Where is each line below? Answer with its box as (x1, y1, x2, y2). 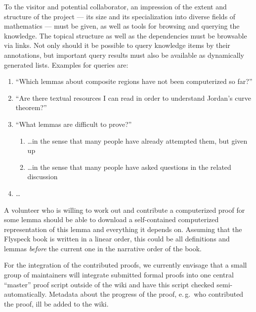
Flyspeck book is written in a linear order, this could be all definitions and (4, 234, 230, 244)
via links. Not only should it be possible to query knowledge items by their (4, 40, 230, 50)
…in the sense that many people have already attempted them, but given (27, 135, 248, 146)
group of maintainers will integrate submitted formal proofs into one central (4, 270, 234, 280)
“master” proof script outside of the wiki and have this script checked (4, 279, 214, 289)
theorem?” (15, 102, 47, 113)
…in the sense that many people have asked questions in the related (27, 161, 231, 172)
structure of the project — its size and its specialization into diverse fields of (4, 11, 236, 21)
